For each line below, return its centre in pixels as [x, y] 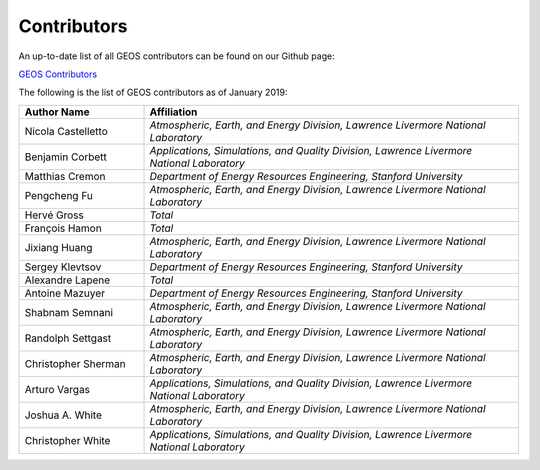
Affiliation [173, 112]
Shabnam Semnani [69, 312]
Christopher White [67, 440]
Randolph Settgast [68, 338]
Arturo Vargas [57, 389]
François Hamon [63, 228]
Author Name [57, 112]
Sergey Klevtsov [63, 267]
